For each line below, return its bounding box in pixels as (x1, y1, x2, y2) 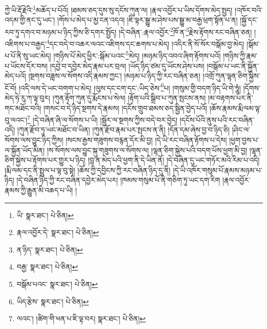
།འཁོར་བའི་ (235, 4, 263, 15)
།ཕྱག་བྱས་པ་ (229, 134, 259, 145)
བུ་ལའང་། (5, 114, 28, 125)
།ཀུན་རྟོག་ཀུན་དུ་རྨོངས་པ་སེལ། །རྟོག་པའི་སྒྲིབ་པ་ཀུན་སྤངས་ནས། (52, 92, 206, 103)
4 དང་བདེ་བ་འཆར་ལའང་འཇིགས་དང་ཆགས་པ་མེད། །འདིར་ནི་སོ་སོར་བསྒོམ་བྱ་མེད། (46, 37, 244, 49)
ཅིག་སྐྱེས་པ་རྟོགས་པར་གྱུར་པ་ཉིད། (5, 154, 86, 165)
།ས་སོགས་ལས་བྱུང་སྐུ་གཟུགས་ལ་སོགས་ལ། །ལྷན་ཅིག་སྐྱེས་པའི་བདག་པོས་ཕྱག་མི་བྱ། (47, 144, 248, 155)
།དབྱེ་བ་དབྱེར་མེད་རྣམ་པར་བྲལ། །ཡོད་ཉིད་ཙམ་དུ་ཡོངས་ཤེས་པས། (50, 60, 204, 71)
